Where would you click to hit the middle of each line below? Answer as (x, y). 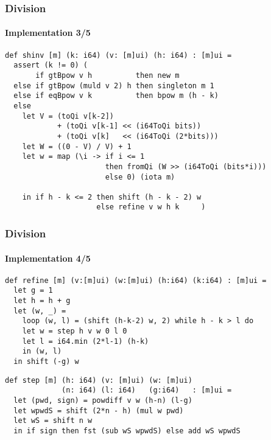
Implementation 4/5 (48, 258)
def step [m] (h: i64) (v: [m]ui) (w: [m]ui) (99, 380)
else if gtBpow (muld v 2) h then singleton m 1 (114, 86)
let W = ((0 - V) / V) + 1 (77, 146)
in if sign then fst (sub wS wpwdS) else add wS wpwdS (127, 431)
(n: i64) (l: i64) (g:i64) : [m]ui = (147, 390)
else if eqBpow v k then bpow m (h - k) (116, 96)
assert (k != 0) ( (51, 65)
